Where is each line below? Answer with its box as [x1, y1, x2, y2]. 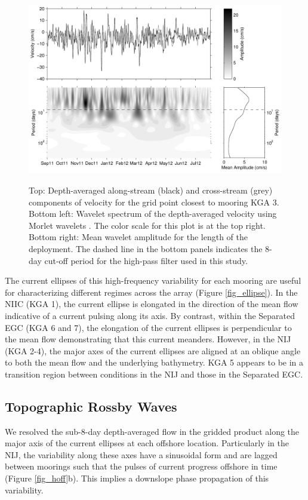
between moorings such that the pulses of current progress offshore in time [5, 460, 278, 473]
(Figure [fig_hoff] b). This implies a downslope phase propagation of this [5, 472, 269, 484]
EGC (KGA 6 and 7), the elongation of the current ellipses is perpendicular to [5, 321, 292, 333]
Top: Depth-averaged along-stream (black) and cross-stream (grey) [29, 183, 273, 196]
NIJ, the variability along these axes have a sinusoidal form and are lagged [5, 448, 278, 461]
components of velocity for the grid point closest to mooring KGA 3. [29, 195, 279, 208]
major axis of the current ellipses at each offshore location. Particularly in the [5, 437, 289, 449]
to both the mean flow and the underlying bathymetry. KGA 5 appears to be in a [5, 356, 304, 369]
